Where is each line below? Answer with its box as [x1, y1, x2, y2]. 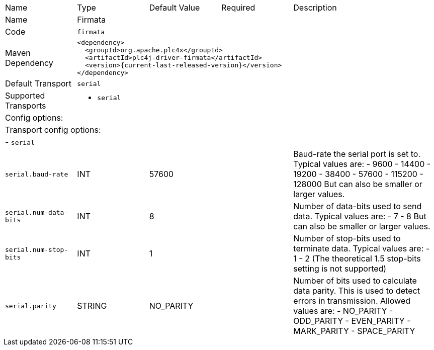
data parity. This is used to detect [293, 286, 420, 296]
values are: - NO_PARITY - [293, 306, 393, 316]
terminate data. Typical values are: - [293, 243, 430, 253]
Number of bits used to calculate [293, 276, 417, 286]
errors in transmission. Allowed [293, 296, 411, 306]
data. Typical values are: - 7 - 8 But [293, 211, 426, 221]
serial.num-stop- [5, 246, 68, 253]
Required [221, 3, 255, 13]
